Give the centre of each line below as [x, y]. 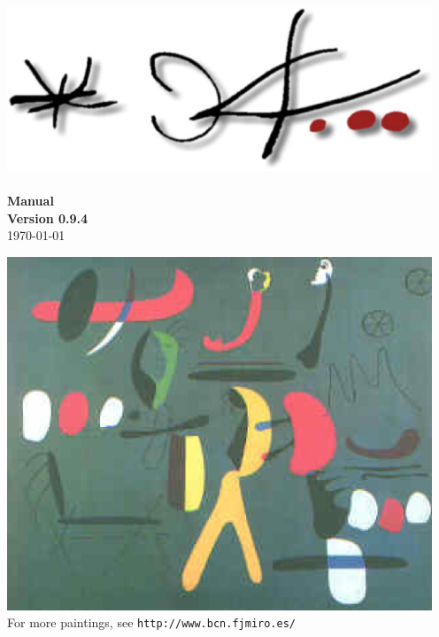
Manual [31, 201]
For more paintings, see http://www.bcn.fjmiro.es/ [152, 622]
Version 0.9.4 [48, 218]
